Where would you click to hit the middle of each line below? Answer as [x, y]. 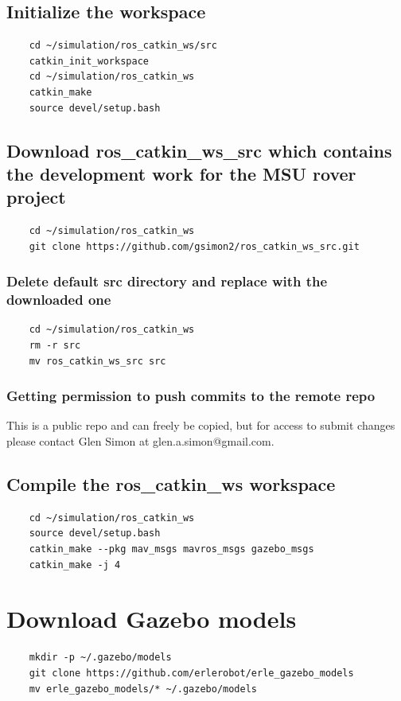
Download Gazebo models [152, 619]
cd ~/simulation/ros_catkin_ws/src [123, 46]
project [36, 197]
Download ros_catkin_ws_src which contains [199, 150]
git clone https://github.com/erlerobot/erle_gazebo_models [191, 673]
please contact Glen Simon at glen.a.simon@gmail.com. [140, 441]
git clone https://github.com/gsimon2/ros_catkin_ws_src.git [194, 246]
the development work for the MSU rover [181, 173]
